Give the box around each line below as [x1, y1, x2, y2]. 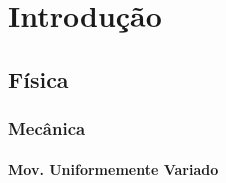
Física [8, 63, 69, 94]
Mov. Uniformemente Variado [8, 158, 219, 179]
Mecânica [8, 116, 86, 141]
